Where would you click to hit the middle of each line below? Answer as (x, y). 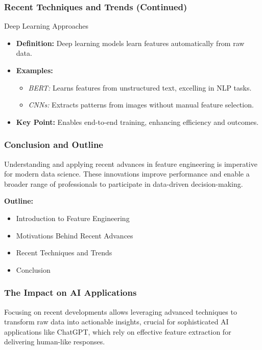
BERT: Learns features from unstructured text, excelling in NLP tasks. (140, 87)
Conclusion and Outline (54, 145)
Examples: (34, 70)
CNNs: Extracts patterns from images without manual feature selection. (141, 105)
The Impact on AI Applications (70, 292)
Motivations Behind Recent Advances (75, 235)
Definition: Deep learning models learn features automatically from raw (130, 43)
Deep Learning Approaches (46, 26)
